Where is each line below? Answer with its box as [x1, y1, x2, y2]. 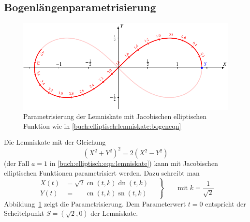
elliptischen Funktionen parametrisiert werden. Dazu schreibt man [4, 168, 200, 178]
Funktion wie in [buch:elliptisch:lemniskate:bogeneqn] [23, 120, 181, 131]
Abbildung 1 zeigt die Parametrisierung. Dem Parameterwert [4, 198, 186, 208]
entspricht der [205, 198, 246, 208]
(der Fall [4, 158, 29, 168]
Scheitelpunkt [4, 208, 44, 218]
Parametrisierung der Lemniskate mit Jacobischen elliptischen [23, 111, 207, 121]
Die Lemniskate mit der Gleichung [4, 137, 106, 147]
